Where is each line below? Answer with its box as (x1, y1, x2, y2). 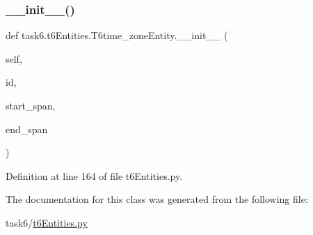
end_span (6, 121, 48, 136)
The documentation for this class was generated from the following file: (6, 192, 308, 206)
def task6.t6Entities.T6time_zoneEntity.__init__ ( (6, 28, 228, 43)
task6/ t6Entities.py (6, 215, 88, 229)
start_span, (6, 98, 56, 112)
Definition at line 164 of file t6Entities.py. (6, 168, 183, 183)
